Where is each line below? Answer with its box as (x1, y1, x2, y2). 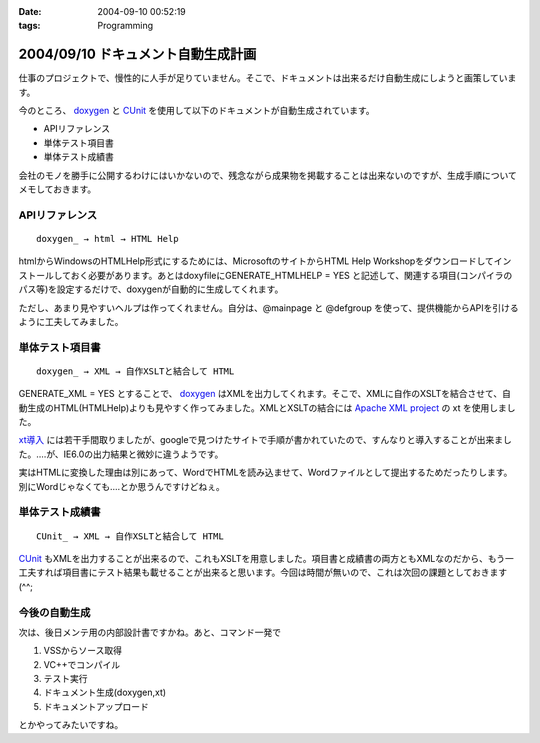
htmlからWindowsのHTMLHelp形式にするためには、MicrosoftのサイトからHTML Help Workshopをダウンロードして (18, 255, 495, 267)
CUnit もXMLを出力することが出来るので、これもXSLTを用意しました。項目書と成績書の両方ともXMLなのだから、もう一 (18, 552, 515, 564)
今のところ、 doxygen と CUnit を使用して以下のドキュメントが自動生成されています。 (18, 105, 375, 117)
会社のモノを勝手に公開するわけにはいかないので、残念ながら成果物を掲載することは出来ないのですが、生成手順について (18, 169, 517, 181)
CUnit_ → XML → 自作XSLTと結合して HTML (36, 530, 224, 542)
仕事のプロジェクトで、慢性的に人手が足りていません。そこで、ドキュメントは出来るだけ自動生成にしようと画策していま (18, 72, 517, 84)
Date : (18, 6, 42, 17)
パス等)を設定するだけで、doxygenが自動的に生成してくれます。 (18, 283, 284, 295)
